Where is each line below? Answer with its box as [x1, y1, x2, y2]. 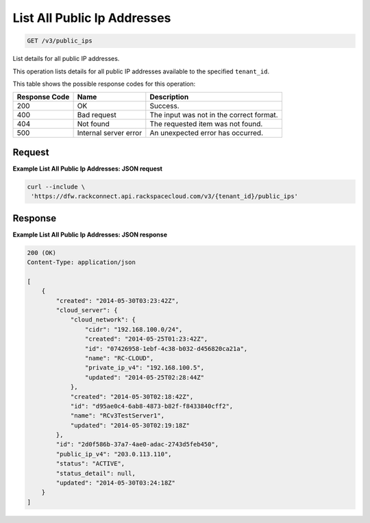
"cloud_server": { [56, 306, 118, 315]
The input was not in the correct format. [149, 110, 278, 120]
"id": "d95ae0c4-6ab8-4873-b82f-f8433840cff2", [70, 402, 234, 410]
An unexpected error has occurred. [149, 128, 264, 138]
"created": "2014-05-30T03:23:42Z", [56, 297, 180, 304]
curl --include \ [27, 182, 86, 191]
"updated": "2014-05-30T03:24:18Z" [56, 479, 176, 487]
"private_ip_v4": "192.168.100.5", [84, 364, 205, 372]
